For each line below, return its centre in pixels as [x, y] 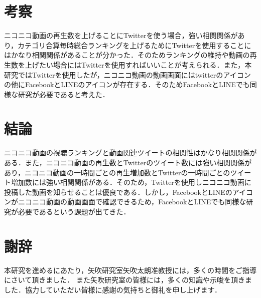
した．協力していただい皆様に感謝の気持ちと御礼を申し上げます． [113, 289]
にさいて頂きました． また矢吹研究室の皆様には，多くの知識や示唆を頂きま [128, 280]
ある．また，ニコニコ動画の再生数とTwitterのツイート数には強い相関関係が [128, 162]
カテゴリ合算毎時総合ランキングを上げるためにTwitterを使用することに [135, 45]
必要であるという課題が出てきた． [74, 211]
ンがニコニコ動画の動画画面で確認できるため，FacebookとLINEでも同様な [125, 202]
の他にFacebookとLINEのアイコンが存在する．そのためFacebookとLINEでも [127, 84]
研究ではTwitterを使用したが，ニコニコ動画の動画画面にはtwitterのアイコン [127, 74]
